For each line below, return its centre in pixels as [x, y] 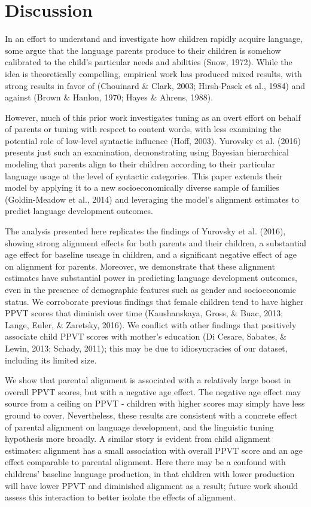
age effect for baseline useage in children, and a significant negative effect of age [151, 254]
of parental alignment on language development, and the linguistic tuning [139, 427]
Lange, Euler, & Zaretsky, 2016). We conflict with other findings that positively [151, 324]
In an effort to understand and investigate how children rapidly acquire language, [154, 39]
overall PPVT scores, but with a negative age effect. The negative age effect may [153, 391]
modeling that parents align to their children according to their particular [140, 164]
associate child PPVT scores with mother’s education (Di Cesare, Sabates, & [146, 336]
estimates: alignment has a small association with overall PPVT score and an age [154, 450]
